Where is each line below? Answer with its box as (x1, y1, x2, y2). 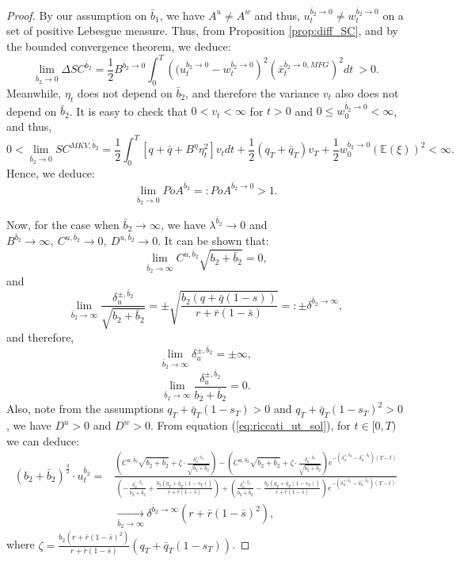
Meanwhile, (6, 84, 62, 101)
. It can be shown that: (158, 232, 269, 249)
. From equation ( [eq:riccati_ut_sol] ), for (150, 417, 351, 434)
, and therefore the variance (185, 84, 320, 101)
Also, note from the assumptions (6, 400, 164, 417)
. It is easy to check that (69, 102, 188, 119)
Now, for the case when (6, 216, 120, 232)
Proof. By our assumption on (6, 6, 147, 23)
